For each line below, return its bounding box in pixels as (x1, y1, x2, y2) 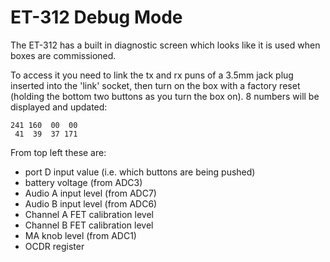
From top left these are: (10, 146, 107, 158)
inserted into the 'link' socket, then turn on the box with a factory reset (10, 79, 301, 91)
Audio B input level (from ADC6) (24, 197, 158, 210)
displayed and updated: (10, 101, 108, 113)
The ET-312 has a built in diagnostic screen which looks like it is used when (10, 39, 321, 51)
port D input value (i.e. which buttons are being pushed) (24, 166, 256, 178)
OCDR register (24, 240, 85, 252)
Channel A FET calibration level (24, 208, 154, 220)
